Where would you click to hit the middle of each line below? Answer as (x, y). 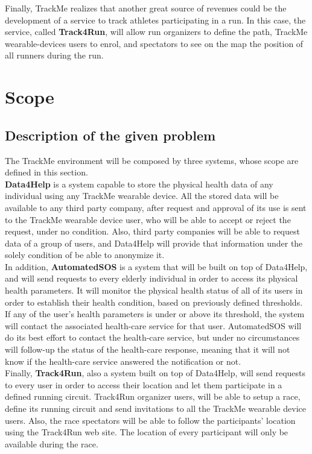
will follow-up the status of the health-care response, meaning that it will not (148, 349)
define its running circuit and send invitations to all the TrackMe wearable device (155, 408)
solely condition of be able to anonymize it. (85, 255)
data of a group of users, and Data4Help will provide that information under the (154, 243)
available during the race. (52, 443)
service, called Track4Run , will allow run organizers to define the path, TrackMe (156, 32)
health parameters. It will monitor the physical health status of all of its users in (154, 290)
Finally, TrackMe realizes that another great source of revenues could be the (146, 8)
